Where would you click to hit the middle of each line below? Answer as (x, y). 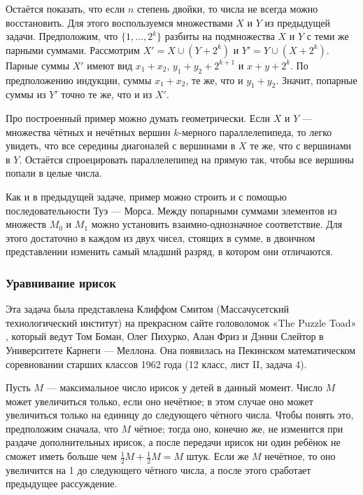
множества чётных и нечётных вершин (88, 131)
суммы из (26, 94)
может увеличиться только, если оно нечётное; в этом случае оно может (159, 401)
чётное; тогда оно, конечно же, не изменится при (239, 428)
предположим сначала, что (62, 428)
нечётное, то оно (300, 456)
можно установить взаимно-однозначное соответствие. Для (217, 224)
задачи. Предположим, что (62, 36)
